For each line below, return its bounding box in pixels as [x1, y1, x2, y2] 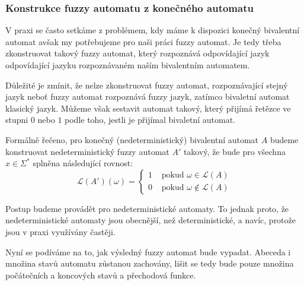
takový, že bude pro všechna [183, 145, 286, 157]
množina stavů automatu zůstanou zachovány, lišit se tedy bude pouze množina [5, 257, 294, 270]
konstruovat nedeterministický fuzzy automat [5, 145, 169, 157]
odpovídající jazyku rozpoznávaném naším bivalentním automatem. [5, 59, 250, 71]
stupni [5, 113, 28, 126]
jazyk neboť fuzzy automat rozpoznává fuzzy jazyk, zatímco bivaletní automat [5, 90, 290, 103]
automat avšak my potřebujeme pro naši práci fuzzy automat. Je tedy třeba [5, 35, 281, 47]
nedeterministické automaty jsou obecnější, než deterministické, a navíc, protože [5, 214, 296, 226]
